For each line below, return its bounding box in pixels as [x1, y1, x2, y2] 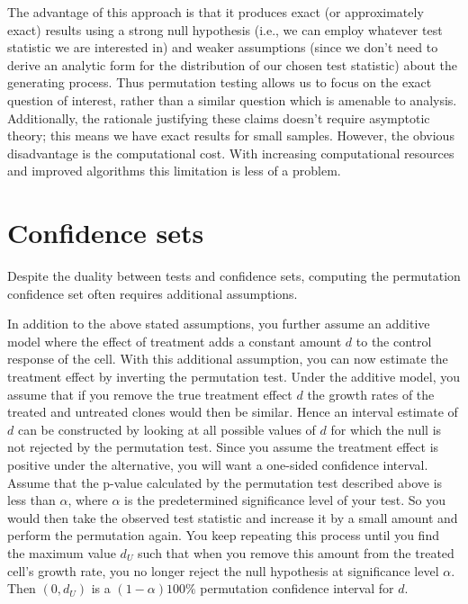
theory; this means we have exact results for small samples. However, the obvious [7, 126, 454, 145]
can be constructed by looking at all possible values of [17, 419, 316, 438]
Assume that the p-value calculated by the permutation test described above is [7, 473, 443, 491]
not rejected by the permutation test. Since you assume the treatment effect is [7, 437, 439, 456]
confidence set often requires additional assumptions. [7, 284, 298, 302]
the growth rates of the [307, 384, 435, 403]
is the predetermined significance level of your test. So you [124, 491, 446, 509]
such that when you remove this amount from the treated [138, 543, 454, 562]
